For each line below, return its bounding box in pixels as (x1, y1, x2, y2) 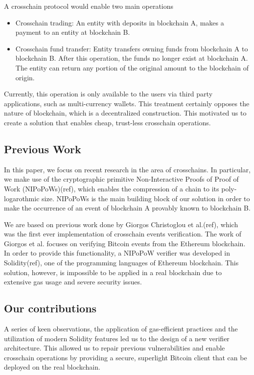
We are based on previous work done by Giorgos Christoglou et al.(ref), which (4, 219, 238, 229)
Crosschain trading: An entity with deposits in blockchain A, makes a (15, 17, 224, 27)
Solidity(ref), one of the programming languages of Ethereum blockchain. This (4, 258, 239, 268)
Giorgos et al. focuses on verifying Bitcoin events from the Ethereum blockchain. (4, 238, 246, 248)
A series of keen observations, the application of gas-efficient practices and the (4, 324, 238, 334)
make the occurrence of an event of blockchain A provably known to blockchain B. (4, 203, 251, 213)
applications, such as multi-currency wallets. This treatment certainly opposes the (4, 98, 250, 108)
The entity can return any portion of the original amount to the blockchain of (15, 62, 249, 72)
